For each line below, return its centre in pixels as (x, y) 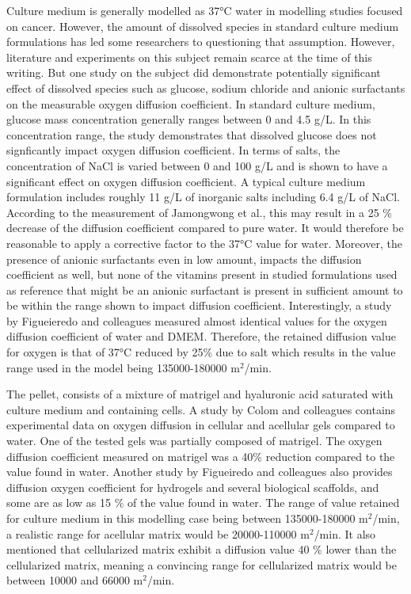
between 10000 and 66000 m (75, 580)
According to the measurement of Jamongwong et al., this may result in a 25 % (199, 212)
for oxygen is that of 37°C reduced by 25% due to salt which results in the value (201, 352)
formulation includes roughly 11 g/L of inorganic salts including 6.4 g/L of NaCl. (204, 197)
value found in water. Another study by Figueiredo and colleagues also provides (200, 472)
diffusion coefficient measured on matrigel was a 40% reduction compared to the (201, 456)
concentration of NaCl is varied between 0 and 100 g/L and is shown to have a (197, 165)
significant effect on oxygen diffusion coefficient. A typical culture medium (186, 181)
